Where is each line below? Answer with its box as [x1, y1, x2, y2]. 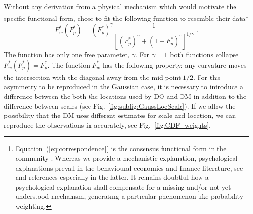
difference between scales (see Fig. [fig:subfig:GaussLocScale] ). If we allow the [4, 100, 235, 111]
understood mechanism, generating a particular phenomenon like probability [15, 191, 244, 201]
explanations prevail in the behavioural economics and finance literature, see [15, 162, 243, 173]
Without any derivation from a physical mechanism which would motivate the [4, 1, 236, 11]
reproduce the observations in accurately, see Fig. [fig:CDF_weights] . [4, 119, 211, 130]
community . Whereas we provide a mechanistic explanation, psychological [15, 153, 238, 163]
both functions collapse [170, 49, 239, 59]
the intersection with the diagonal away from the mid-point [4, 72, 181, 82]
